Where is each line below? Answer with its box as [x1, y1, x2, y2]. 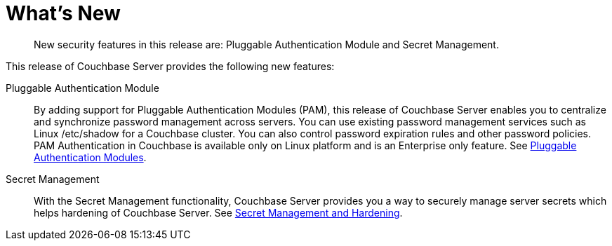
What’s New [6, 1, 121, 25]
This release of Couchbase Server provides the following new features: [6, 60, 335, 72]
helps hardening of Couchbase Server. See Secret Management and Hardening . [34, 206, 403, 219]
